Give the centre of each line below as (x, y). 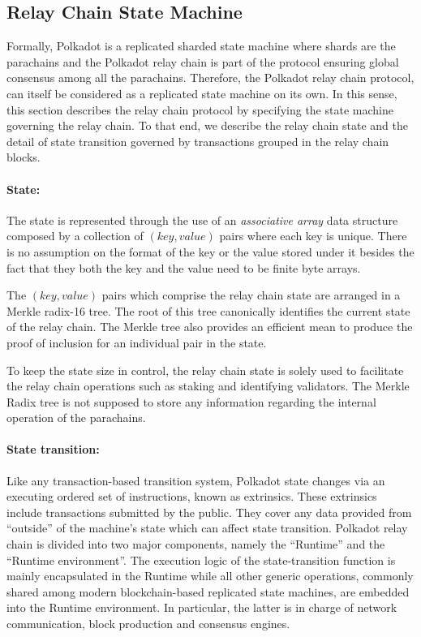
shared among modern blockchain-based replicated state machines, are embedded (208, 591)
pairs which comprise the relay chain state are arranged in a (251, 295)
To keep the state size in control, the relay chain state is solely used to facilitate (205, 370)
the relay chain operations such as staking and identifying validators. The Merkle (208, 386)
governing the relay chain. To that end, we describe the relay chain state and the (207, 125)
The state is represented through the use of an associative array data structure (202, 220)
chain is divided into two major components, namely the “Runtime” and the (196, 544)
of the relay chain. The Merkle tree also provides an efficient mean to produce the (210, 327)
